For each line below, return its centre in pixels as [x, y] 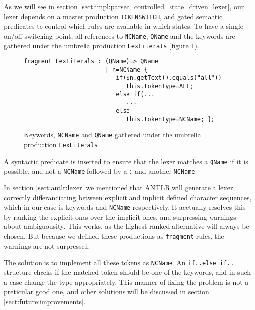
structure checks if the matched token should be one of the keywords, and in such [127, 272]
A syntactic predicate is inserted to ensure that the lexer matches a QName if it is [126, 161]
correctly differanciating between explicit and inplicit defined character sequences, [128, 197]
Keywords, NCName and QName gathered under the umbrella [112, 135]
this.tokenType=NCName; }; [170, 119]
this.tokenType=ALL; [160, 86]
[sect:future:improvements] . [45, 301]
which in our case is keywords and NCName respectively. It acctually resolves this [125, 207]
